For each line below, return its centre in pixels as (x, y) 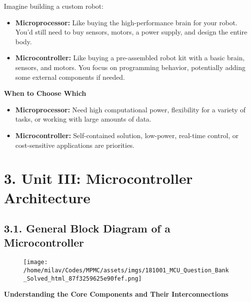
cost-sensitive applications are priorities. (75, 145)
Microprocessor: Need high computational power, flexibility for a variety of (130, 109)
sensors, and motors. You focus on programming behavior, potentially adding (130, 67)
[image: (36, 262)
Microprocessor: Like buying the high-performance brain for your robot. (126, 22)
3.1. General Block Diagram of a (87, 228)
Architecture (47, 197)
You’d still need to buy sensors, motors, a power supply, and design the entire (131, 32)
